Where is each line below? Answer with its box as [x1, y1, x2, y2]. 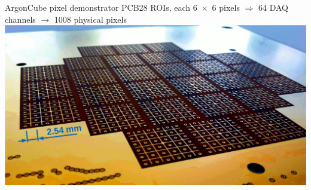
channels [5, 13, 36, 25]
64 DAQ [258, 1, 288, 13]
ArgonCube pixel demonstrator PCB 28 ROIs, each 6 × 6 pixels [5, 1, 240, 13]
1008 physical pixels [54, 13, 127, 25]
